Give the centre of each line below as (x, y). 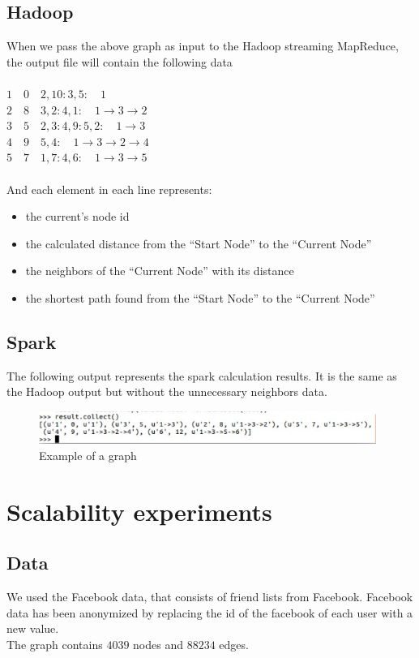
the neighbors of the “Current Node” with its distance (160, 271)
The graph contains (55, 644)
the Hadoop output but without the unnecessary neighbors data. (167, 391)
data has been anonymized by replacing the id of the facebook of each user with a (210, 612)
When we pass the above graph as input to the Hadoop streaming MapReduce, (203, 46)
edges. (234, 644)
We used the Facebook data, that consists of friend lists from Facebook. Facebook (210, 597)
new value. (33, 628)
